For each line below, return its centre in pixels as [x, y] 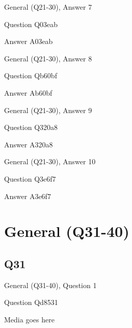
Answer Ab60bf [28, 92]
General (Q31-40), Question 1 [50, 285]
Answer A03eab [29, 41]
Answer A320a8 [29, 144]
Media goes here [29, 319]
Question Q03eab [31, 24]
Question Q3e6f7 [30, 178]
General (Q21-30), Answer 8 [48, 58]
